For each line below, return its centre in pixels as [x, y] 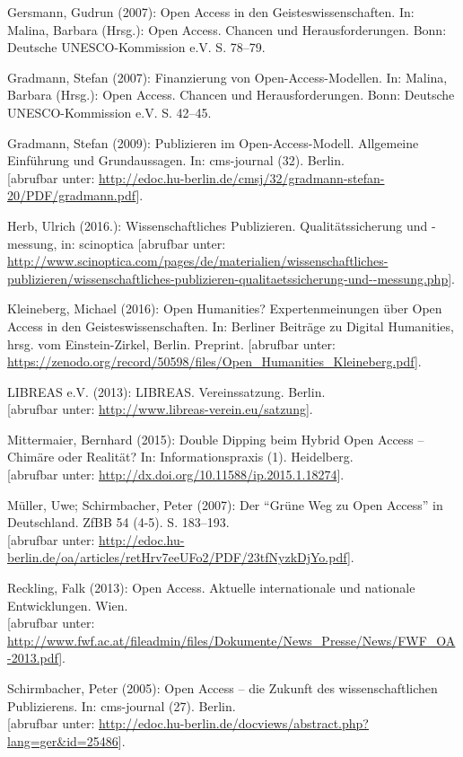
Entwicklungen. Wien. [68, 605]
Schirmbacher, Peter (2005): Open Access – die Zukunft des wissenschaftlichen [223, 688]
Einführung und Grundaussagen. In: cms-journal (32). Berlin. [176, 160]
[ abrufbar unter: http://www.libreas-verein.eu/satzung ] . [160, 409]
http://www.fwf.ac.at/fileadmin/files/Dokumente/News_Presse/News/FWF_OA [231, 640]
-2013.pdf [33, 658]
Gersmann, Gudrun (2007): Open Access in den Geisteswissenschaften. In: [211, 12]
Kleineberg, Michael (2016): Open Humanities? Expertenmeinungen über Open [225, 308]
